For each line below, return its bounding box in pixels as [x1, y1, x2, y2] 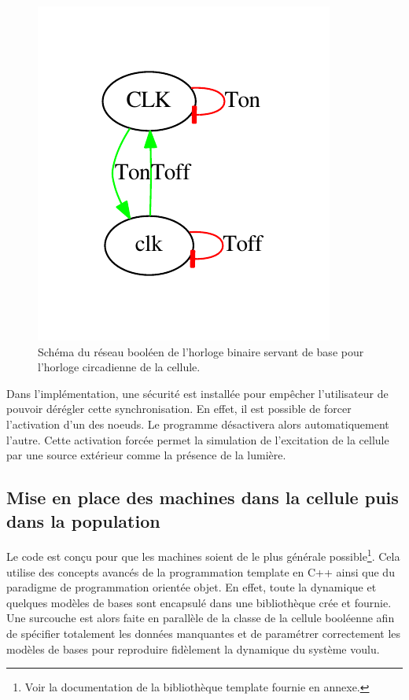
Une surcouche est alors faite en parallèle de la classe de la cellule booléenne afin [6, 610, 395, 626]
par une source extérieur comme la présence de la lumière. [6, 447, 286, 463]
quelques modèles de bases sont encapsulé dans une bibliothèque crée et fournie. [6, 594, 392, 610]
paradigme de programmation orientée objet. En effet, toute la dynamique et [6, 579, 377, 595]
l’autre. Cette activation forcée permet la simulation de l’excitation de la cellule [6, 431, 389, 448]
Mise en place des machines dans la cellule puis [6, 485, 399, 510]
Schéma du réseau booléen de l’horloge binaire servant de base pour [38, 343, 364, 359]
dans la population [6, 508, 160, 532]
